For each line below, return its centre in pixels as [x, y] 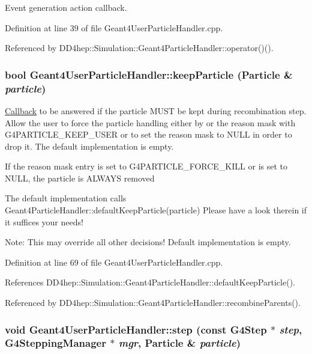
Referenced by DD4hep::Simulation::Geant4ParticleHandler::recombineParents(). [153, 303]
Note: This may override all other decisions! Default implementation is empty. [148, 242]
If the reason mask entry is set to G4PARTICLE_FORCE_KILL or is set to [146, 166]
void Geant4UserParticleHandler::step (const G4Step [136, 329]
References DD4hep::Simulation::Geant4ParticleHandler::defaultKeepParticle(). [150, 282]
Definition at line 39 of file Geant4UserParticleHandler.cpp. [114, 27]
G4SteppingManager [55, 343]
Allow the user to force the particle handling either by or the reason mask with [150, 122]
